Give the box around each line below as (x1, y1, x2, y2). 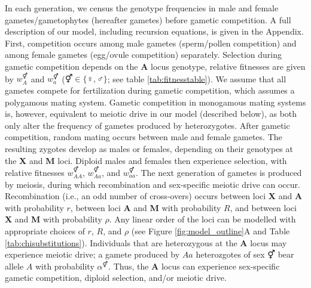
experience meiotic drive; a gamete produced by (5, 248, 180, 261)
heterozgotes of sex (196, 248, 265, 261)
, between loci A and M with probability (70, 201, 221, 213)
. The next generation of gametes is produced (135, 166, 302, 178)
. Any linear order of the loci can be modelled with (109, 213, 296, 225)
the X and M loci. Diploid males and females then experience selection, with (5, 154, 287, 166)
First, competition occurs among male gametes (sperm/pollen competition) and (5, 36, 297, 49)
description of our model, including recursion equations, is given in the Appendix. (5, 25, 304, 38)
